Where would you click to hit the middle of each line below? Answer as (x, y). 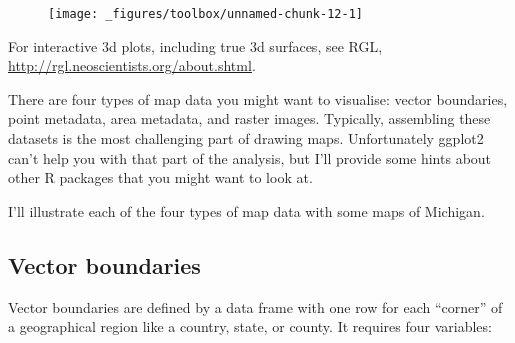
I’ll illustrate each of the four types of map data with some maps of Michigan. (246, 210)
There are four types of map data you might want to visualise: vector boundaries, (258, 98)
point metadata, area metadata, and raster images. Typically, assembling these (249, 118)
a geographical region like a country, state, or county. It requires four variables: (250, 326)
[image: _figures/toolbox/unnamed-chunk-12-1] (205, 14)
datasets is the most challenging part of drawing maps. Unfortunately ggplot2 (246, 138)
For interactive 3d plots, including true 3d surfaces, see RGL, (195, 45)
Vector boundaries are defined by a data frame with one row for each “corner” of (255, 306)
